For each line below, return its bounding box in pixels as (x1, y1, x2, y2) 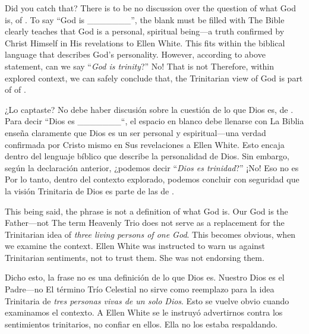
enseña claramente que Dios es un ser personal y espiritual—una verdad (5, 126, 266, 138)
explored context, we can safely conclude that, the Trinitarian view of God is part (5, 71, 303, 84)
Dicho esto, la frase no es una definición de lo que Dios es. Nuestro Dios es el (5, 271, 285, 283)
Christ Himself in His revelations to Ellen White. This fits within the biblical (5, 36, 285, 49)
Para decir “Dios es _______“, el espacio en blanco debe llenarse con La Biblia (5, 115, 304, 127)
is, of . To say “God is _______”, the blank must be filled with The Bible (5, 13, 285, 26)
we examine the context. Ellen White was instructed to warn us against (5, 240, 266, 252)
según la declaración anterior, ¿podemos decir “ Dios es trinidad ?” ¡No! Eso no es (5, 161, 299, 174)
